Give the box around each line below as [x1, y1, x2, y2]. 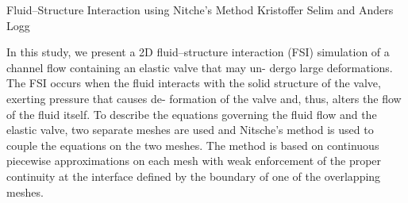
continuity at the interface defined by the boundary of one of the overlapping [6, 167, 381, 184]
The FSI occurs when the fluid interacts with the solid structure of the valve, [6, 75, 381, 91]
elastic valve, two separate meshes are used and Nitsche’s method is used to [6, 121, 374, 138]
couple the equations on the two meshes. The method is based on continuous [6, 136, 379, 153]
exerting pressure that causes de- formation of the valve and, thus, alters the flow [6, 90, 402, 106]
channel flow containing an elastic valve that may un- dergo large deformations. [6, 59, 393, 75]
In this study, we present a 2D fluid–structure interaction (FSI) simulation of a [6, 44, 390, 60]
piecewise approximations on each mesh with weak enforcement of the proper [6, 152, 382, 169]
